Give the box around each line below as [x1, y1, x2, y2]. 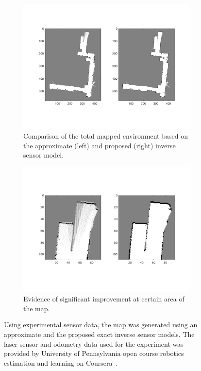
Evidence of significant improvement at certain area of [23, 294, 184, 304]
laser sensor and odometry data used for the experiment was [4, 338, 184, 349]
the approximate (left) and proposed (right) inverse [23, 140, 176, 150]
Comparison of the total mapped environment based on [23, 131, 188, 141]
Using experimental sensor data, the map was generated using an [4, 319, 198, 330]
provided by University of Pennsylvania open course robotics [4, 348, 184, 358]
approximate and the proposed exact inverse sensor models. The [4, 329, 195, 339]
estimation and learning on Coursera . [4, 357, 118, 368]
